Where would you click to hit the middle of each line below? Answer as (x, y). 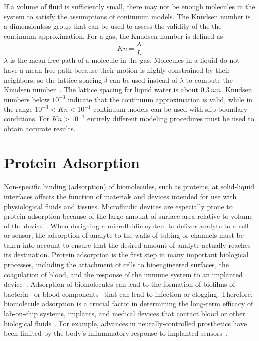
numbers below (27, 99)
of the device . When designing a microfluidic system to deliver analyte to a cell (126, 225)
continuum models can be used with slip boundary (170, 109)
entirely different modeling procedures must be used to (170, 118)
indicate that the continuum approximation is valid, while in (160, 99)
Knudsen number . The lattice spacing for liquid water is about (101, 89)
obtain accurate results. (40, 128)
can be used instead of (143, 79)
